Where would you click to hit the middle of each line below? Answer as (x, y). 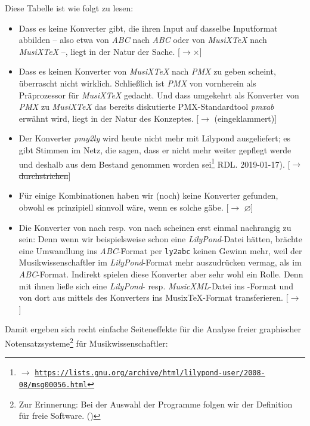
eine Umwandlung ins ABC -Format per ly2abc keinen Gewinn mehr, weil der (160, 250)
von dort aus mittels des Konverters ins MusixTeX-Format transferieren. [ (154, 297)
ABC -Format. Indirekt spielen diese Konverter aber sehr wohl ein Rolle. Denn (161, 274)
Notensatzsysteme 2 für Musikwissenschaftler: (86, 342)
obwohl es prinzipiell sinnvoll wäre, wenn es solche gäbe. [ (124, 207)
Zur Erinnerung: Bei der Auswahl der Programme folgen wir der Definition (156, 404)
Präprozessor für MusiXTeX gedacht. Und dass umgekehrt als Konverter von (159, 95)
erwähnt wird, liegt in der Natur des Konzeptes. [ (109, 118)
